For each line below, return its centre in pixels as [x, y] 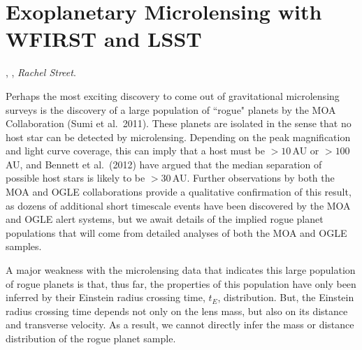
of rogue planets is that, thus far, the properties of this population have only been [181, 283]
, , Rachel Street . [41, 72]
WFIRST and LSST [104, 39]
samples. [24, 246]
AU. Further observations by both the [253, 178]
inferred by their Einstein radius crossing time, [106, 297]
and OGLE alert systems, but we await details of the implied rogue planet [165, 219]
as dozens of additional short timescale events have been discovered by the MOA [178, 205]
